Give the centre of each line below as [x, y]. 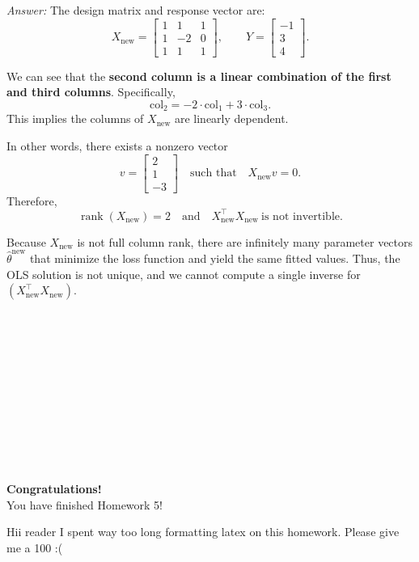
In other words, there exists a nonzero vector [117, 145]
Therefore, [32, 200]
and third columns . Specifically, [91, 92]
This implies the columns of [75, 118]
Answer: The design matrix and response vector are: [136, 10]
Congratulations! [54, 489]
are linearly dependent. [231, 118]
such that [213, 173]
